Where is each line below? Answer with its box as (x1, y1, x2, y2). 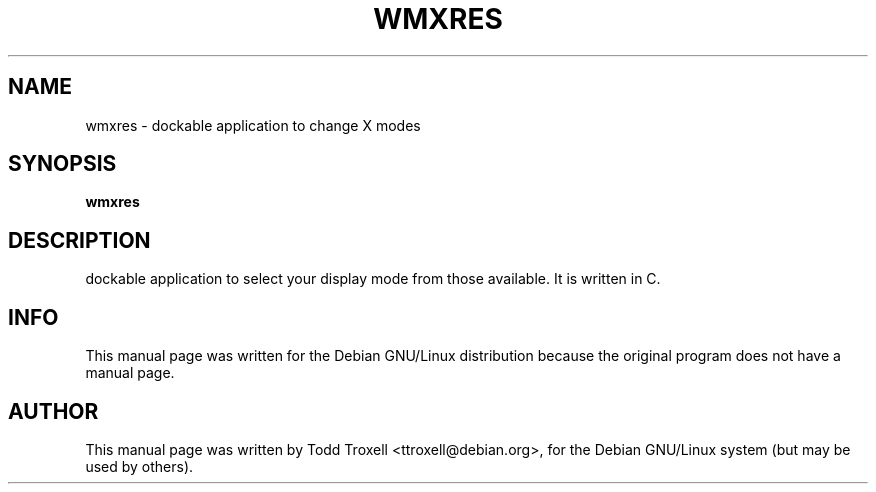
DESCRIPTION (8, 227, 151, 253)
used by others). (85, 457, 194, 475)
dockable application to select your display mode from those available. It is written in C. (85, 270, 661, 288)
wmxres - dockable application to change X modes (85, 116, 421, 134)
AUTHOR (8, 398, 99, 424)
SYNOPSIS (8, 151, 117, 177)
